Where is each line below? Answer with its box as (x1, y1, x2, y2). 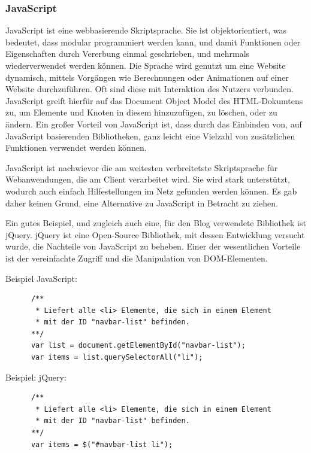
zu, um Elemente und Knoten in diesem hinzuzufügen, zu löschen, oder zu (5, 106, 277, 118)
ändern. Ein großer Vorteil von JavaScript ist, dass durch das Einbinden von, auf (5, 117, 302, 130)
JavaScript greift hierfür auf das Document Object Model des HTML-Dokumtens (5, 94, 303, 107)
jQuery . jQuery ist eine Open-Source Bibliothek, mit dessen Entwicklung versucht (5, 228, 305, 241)
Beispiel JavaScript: (5, 272, 77, 284)
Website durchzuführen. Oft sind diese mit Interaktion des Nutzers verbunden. (5, 83, 294, 95)
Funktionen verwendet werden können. (5, 141, 147, 154)
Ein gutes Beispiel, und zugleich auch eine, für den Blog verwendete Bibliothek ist (5, 217, 306, 229)
